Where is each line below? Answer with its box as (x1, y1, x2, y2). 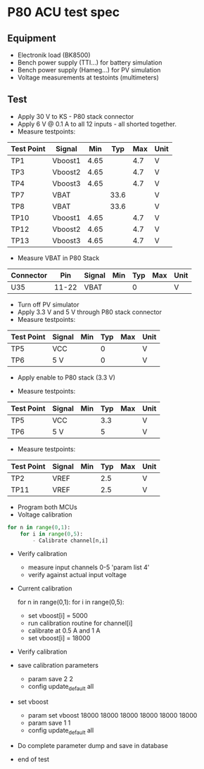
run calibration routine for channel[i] (27, 619, 133, 628)
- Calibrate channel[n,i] (32, 537, 109, 544)
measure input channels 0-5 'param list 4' (27, 563, 150, 571)
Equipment (7, 32, 56, 44)
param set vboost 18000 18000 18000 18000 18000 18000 (27, 711, 198, 720)
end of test (17, 755, 49, 763)
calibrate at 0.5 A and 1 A (27, 626, 101, 635)
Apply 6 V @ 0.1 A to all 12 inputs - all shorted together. (17, 119, 177, 128)
